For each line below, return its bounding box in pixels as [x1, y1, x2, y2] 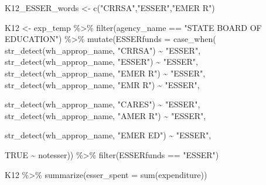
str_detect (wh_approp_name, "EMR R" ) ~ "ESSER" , [5, 78, 200, 90]
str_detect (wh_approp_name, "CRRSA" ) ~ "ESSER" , [5, 44, 201, 56]
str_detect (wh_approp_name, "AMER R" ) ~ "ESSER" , [5, 109, 206, 121]
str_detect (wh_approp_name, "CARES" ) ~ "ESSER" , [5, 98, 200, 110]
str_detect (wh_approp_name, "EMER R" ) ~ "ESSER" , [5, 67, 206, 79]
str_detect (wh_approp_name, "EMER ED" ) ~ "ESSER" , [5, 129, 212, 141]
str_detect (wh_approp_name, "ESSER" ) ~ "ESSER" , [5, 55, 199, 68]
